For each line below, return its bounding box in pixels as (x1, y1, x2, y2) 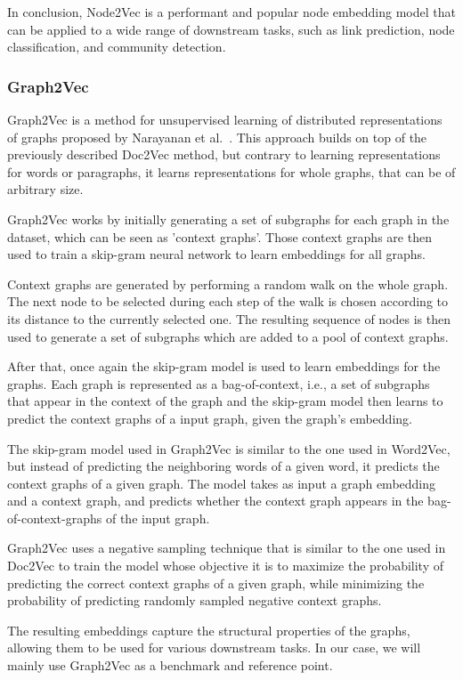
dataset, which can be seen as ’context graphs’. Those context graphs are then (7, 227, 432, 246)
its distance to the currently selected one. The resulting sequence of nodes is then (7, 309, 451, 328)
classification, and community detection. (7, 37, 226, 56)
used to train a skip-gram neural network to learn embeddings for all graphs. (7, 245, 426, 263)
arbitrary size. (7, 180, 84, 198)
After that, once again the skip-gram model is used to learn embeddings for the (7, 357, 441, 376)
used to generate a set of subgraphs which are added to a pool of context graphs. (7, 327, 449, 345)
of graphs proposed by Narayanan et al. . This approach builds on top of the (7, 127, 427, 146)
